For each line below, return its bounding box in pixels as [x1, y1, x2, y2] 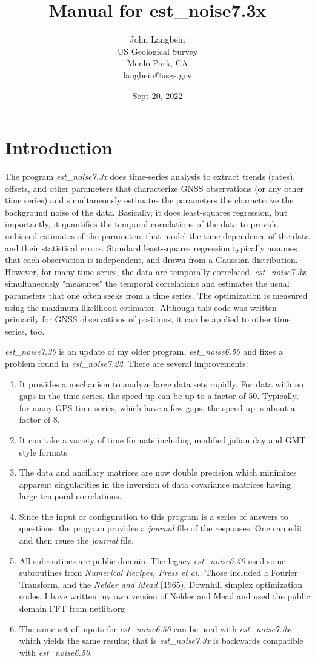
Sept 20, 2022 [132, 89, 183, 101]
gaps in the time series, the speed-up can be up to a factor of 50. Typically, [19, 389, 299, 402]
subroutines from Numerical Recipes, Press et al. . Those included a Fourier [19, 566, 298, 579]
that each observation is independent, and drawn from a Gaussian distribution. [5, 253, 298, 266]
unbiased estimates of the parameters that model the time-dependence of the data [5, 230, 310, 242]
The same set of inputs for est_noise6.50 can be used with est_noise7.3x [19, 622, 291, 635]
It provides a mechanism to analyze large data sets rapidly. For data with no [19, 377, 304, 390]
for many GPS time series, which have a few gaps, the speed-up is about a [19, 401, 295, 414]
